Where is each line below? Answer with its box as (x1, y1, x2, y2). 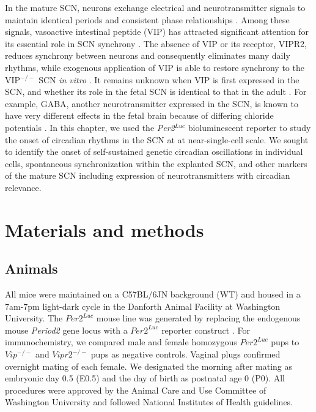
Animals (5, 259, 58, 278)
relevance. (5, 181, 42, 193)
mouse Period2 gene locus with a (5, 323, 128, 336)
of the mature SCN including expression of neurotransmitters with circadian (5, 169, 290, 182)
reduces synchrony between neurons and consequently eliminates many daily (5, 49, 290, 62)
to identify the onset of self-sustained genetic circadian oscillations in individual (5, 145, 303, 158)
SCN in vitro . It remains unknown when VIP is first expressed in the (39, 73, 299, 86)
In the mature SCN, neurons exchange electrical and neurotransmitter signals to (5, 1, 306, 13)
